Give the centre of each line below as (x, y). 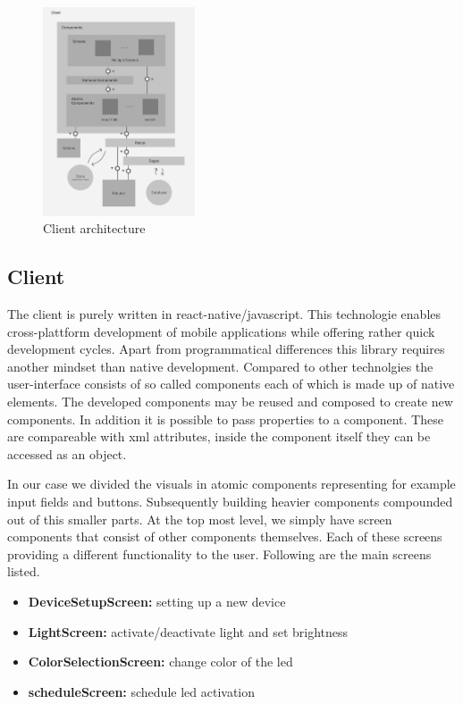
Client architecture (94, 228)
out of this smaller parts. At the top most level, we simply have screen (200, 519)
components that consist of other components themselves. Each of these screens (225, 536)
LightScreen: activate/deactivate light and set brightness (188, 631)
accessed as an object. (67, 453)
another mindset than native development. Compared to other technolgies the (220, 366)
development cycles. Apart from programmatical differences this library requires (226, 349)
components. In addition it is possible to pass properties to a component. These (225, 419)
